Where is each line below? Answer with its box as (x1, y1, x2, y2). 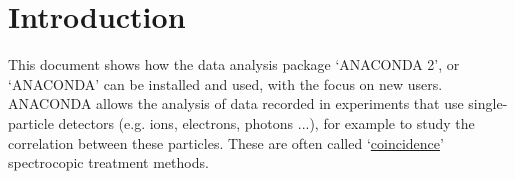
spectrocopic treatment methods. (8, 152, 209, 173)
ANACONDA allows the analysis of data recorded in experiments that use (8, 93, 464, 114)
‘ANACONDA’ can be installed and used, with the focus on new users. (8, 73, 443, 94)
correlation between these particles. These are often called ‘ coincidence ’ (8, 132, 444, 153)
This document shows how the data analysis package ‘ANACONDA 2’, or (8, 54, 460, 75)
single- (468, 93, 508, 114)
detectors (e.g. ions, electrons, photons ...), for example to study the (58, 112, 475, 133)
